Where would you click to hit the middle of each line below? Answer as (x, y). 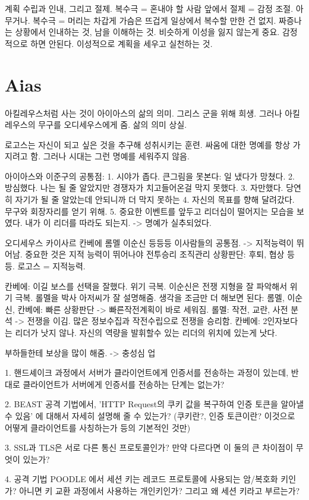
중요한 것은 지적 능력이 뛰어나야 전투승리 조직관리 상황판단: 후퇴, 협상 (155, 254)
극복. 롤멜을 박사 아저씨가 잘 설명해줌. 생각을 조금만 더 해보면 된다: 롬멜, (150, 298)
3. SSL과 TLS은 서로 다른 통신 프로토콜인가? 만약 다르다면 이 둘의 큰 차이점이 (149, 447)
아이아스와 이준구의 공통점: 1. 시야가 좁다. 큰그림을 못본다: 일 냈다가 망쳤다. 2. (150, 176)
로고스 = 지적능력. (51, 266)
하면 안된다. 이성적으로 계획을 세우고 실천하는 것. (122, 43)
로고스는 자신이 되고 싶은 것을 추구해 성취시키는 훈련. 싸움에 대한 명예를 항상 (148, 144)
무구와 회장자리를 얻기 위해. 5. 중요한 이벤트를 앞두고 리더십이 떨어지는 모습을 (149, 211)
